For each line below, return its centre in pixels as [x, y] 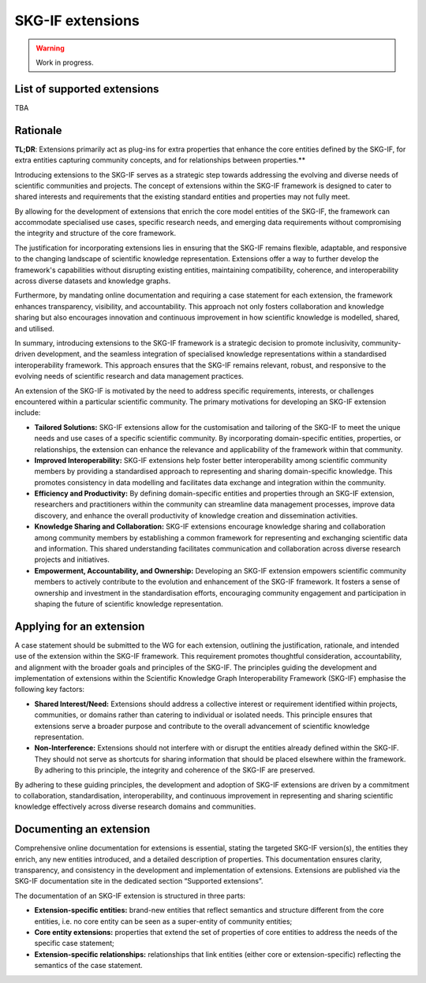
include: [28, 413]
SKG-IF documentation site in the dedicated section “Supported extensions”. [139, 881]
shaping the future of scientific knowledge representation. [129, 604]
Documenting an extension [82, 830]
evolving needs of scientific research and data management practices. [129, 376]
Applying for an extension [80, 626]
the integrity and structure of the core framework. [95, 234]
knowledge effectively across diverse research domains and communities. [135, 807]
